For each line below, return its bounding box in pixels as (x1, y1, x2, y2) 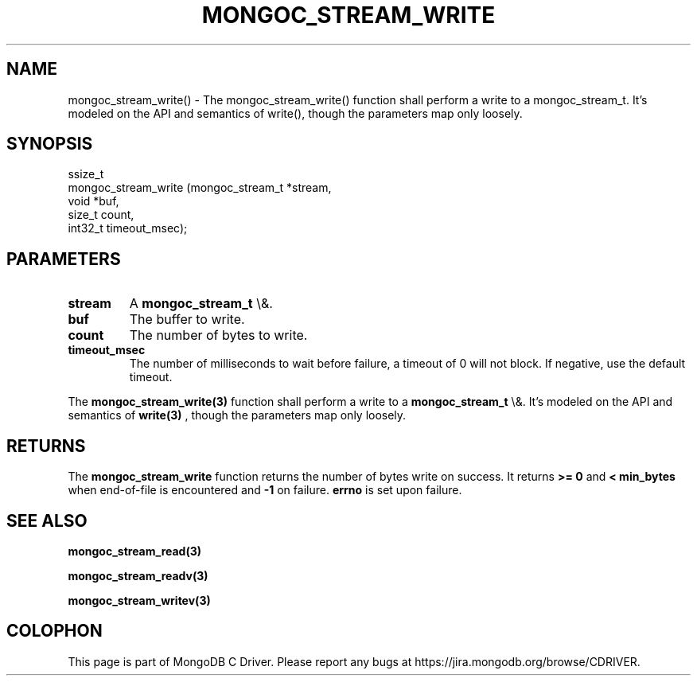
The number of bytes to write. (129, 327, 308, 344)
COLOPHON (6, 621, 103, 641)
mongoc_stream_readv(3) (68, 568, 208, 583)
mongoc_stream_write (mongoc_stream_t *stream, (68, 181, 332, 195)
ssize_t (68, 167, 104, 181)
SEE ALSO (6, 510, 88, 531)
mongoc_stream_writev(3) (68, 593, 211, 607)
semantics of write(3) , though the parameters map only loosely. (68, 408, 407, 423)
